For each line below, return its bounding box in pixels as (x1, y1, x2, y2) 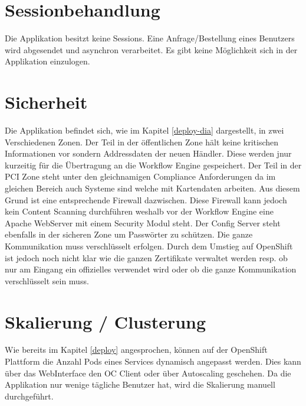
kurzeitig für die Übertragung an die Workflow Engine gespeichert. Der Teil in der (5, 158, 302, 171)
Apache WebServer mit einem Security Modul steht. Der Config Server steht (5, 216, 281, 229)
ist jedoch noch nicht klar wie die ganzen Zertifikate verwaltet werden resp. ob (5, 251, 288, 264)
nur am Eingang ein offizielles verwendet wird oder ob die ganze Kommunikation (5, 263, 297, 275)
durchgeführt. (5, 389, 54, 402)
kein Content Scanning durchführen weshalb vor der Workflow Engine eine (5, 205, 274, 217)
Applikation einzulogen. (5, 55, 90, 67)
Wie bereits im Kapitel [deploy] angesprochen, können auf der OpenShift (5, 343, 268, 356)
